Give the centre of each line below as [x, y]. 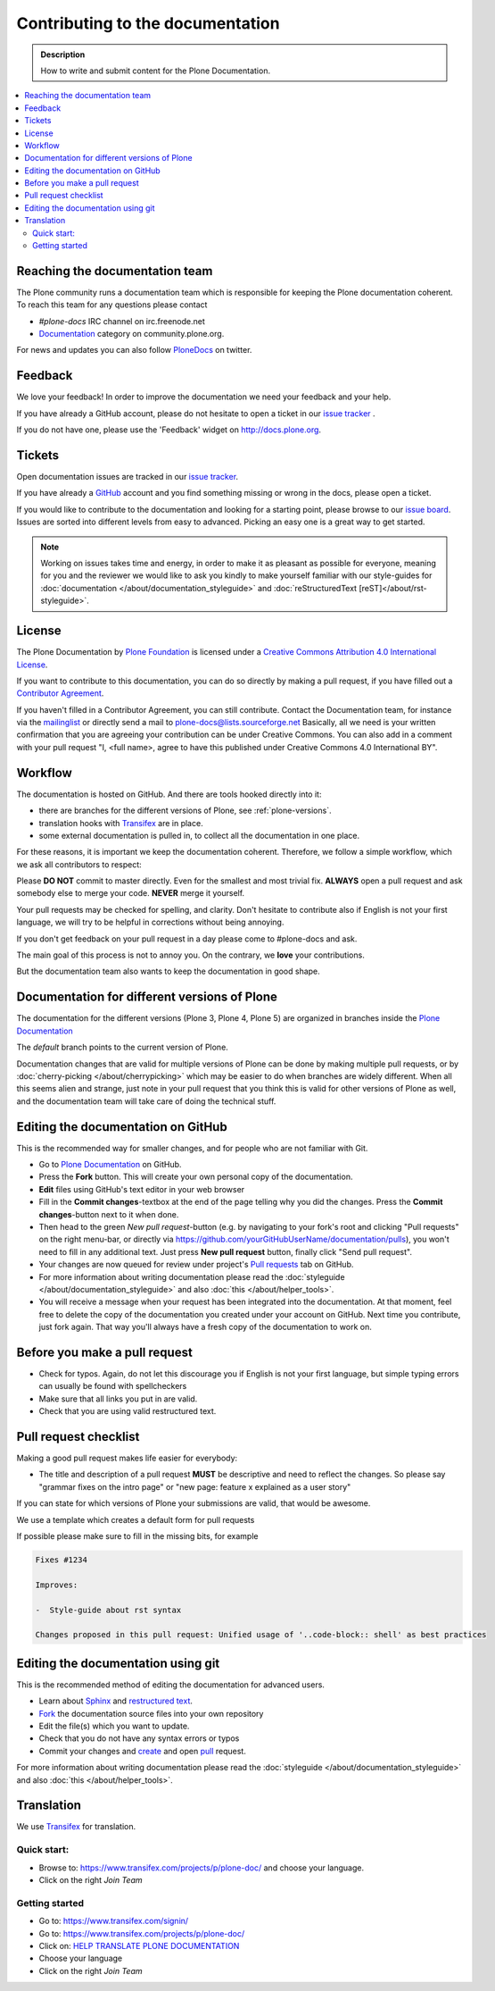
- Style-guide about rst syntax [108, 1610]
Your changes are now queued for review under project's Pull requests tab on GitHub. [196, 1265]
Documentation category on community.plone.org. [132, 334]
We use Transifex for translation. [76, 1827]
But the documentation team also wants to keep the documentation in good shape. [168, 971]
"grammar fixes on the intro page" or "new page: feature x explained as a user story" [195, 1486]
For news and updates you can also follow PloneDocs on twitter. [134, 350]
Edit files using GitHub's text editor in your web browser [142, 1189]
